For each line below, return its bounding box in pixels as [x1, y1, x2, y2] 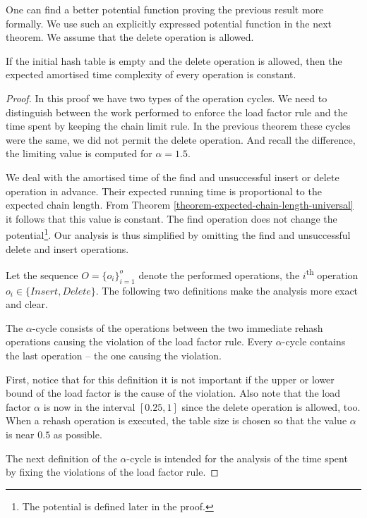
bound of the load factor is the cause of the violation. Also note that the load [6, 386, 340, 400]
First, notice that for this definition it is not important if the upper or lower [6, 371, 335, 386]
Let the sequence [6, 267, 78, 282]
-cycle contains [282, 334, 346, 349]
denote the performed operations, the [138, 267, 300, 282]
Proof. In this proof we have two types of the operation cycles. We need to [6, 90, 327, 105]
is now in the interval [43, 399, 136, 414]
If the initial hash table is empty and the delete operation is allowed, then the [6, 53, 342, 68]
